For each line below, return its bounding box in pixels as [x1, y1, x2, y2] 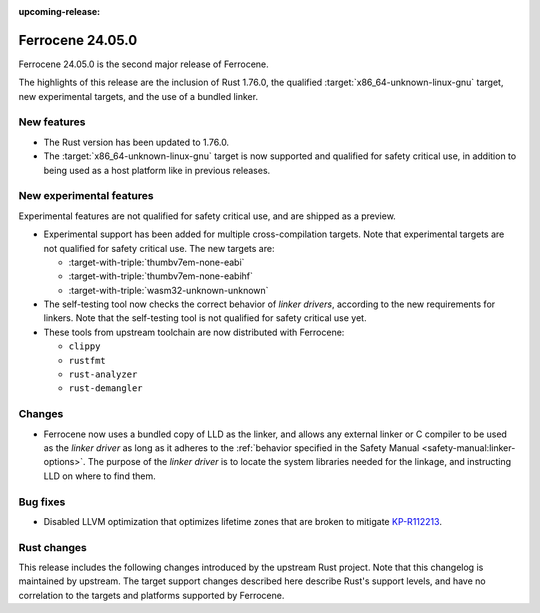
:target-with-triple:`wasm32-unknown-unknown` [68, 284, 269, 296]
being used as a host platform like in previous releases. [43, 164, 271, 176]
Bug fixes [18, 495, 66, 509]
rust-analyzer [68, 369, 138, 380]
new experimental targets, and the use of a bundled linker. [18, 90, 259, 102]
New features [18, 115, 86, 129]
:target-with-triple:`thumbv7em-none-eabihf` [68, 270, 254, 282]
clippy [68, 341, 101, 352]
